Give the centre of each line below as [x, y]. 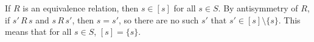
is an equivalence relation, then [81, 8]
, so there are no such [159, 19]
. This [289, 19]
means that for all [38, 31]
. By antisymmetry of [258, 8]
